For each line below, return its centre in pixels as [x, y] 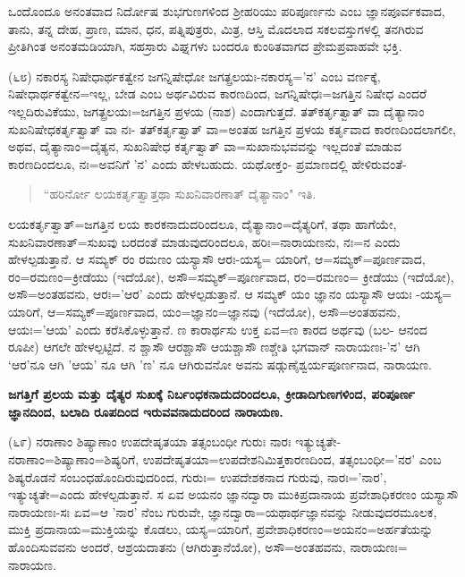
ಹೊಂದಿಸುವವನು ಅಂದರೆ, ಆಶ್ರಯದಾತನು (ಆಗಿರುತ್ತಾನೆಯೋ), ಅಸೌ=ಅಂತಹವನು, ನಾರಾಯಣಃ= [208, 547]
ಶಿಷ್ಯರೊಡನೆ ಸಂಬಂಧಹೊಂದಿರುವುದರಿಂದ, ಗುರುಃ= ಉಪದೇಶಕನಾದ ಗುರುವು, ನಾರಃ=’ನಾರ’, [198, 476]
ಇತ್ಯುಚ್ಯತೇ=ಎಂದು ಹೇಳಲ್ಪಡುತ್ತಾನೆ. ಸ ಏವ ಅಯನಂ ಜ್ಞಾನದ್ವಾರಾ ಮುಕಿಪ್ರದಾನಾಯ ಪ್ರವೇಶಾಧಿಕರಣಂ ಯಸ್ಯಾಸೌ [233, 494]
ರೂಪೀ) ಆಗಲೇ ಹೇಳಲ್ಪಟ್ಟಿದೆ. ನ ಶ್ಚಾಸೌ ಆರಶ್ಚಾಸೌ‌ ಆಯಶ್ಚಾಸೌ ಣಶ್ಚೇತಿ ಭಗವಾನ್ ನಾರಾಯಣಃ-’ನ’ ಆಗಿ [214, 347]
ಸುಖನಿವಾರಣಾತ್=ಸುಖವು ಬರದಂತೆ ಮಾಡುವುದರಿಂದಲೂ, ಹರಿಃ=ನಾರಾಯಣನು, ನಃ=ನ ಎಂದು [204, 241]
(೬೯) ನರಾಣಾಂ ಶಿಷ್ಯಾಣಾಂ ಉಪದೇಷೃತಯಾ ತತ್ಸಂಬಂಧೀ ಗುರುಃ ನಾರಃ [150, 441]
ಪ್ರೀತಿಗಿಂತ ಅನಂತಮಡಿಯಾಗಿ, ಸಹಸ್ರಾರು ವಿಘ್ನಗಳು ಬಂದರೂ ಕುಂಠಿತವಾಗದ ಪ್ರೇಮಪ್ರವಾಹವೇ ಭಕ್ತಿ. [205, 46]
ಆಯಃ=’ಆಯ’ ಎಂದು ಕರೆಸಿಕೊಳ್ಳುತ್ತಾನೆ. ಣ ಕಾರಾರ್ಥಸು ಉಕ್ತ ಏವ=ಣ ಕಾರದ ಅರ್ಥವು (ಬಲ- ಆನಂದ [218, 329]
